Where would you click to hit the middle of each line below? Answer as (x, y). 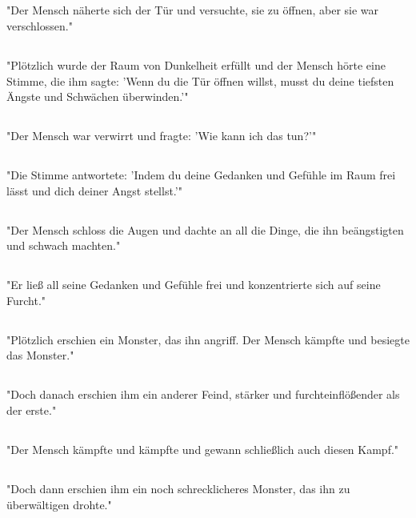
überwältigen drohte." (59, 504)
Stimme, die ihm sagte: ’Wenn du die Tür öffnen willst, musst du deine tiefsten (200, 80)
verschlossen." (40, 25)
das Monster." (40, 355)
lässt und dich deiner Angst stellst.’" (94, 190)
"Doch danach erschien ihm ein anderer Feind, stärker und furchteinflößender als (203, 394)
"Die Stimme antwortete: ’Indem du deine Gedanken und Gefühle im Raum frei (201, 175)
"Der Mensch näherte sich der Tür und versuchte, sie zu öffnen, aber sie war (193, 10)
